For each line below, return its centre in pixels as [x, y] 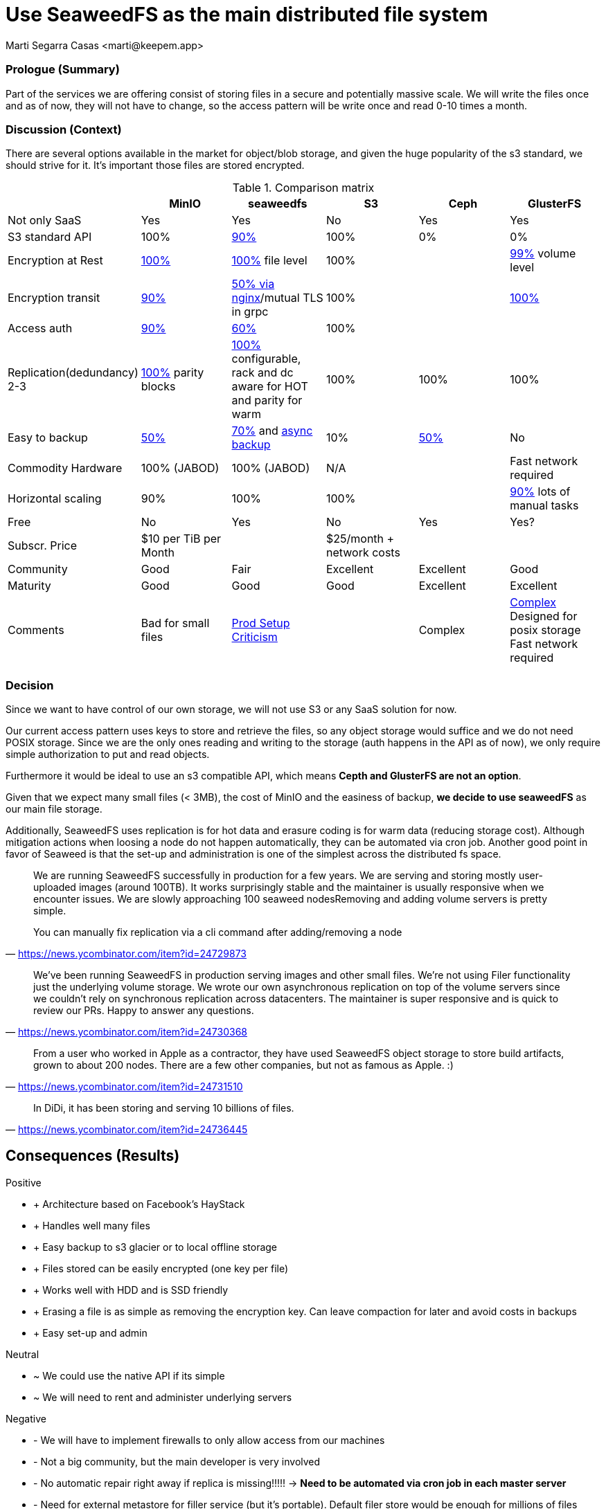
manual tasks [544, 506]
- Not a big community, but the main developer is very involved [177, 1461]
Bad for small [175, 623]
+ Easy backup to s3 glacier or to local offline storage [155, 1247]
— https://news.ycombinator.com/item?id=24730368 [127, 1032]
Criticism [255, 637]
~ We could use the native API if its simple [129, 1375]
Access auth [40, 328]
